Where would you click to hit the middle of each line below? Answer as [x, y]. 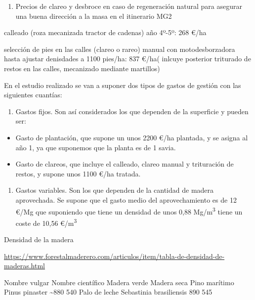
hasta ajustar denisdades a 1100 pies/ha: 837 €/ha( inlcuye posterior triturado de [127, 59]
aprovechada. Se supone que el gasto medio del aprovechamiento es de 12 [126, 199]
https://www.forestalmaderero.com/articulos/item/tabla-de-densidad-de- [114, 256]
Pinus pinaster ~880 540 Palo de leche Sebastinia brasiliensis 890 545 [108, 292]
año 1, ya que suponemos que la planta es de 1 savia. [96, 147]
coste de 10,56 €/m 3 [46, 222]
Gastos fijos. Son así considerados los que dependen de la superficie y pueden [132, 111]
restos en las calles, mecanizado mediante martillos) [82, 68]
